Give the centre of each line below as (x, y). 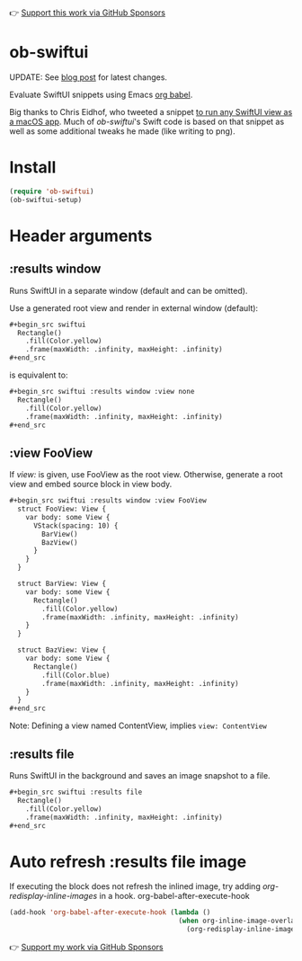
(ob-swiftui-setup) (46, 200)
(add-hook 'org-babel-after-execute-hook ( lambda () (110, 912)
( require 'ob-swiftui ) (52, 191)
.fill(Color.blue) (76, 675)
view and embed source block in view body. (91, 485)
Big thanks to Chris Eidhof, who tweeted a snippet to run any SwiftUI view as (151, 111)
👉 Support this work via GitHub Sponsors (88, 13)
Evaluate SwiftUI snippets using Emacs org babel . (101, 94)
